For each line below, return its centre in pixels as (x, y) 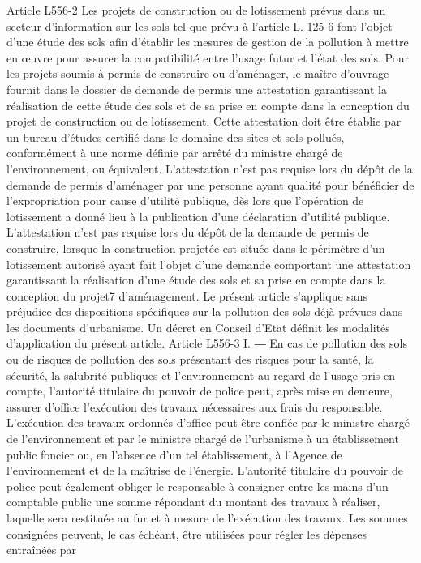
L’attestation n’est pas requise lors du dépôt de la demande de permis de (188, 232)
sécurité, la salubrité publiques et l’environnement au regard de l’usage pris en (201, 375)
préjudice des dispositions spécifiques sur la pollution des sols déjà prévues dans (205, 311)
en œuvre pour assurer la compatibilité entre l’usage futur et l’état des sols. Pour (208, 57)
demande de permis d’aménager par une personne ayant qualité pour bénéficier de (210, 184)
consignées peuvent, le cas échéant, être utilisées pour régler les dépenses (187, 533)
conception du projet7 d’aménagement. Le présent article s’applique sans (187, 295)
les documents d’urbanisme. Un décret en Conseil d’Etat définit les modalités (198, 327)
